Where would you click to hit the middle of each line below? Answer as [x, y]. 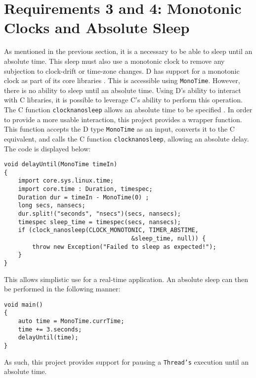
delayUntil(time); [48, 338]
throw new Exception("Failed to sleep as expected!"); [124, 247]
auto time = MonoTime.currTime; [71, 321]
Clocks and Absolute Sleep [97, 27]
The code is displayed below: [47, 148]
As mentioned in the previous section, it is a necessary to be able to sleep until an [128, 51]
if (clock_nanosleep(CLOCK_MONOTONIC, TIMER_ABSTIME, [108, 230]
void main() [23, 305]
